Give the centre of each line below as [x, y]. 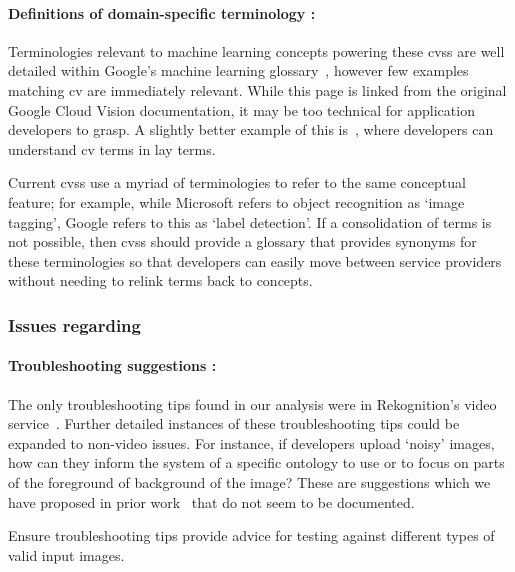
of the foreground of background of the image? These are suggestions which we [249, 481]
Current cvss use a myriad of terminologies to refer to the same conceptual [237, 182]
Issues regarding [74, 324]
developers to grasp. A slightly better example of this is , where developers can [251, 129]
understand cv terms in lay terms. [112, 148]
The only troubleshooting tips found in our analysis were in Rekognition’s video [252, 403]
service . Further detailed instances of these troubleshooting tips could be [234, 423]
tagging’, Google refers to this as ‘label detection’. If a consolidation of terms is [250, 221]
